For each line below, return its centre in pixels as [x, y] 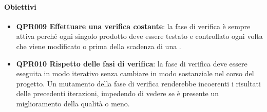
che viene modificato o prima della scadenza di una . [99, 46]
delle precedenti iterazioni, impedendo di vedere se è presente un [118, 93]
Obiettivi [20, 6]
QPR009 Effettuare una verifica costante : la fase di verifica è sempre [133, 26]
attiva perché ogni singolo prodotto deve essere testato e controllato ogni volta [139, 36]
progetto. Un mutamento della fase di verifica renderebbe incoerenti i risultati [138, 83]
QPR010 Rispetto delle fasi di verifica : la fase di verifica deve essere [132, 63]
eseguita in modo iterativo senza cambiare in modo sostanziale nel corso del [135, 73]
